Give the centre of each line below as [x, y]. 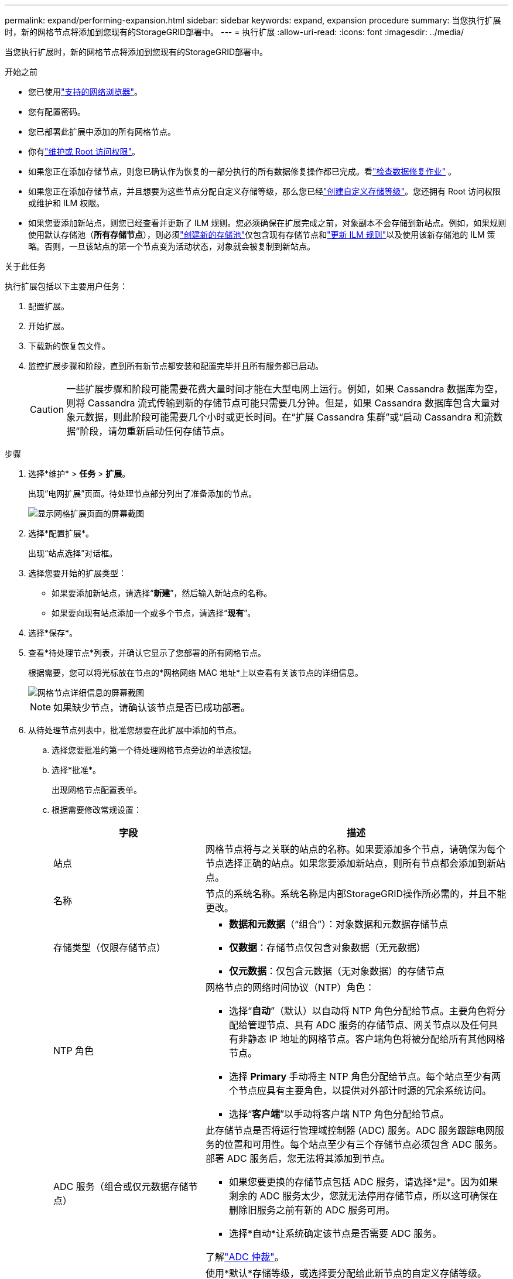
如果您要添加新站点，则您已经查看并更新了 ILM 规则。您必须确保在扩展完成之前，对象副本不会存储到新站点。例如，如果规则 [267, 223]
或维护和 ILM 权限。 [66, 203]
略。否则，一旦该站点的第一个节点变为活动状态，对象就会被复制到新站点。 [172, 246]
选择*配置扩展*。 [61, 533]
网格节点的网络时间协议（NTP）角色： [290, 987]
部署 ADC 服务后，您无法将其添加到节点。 [298, 1158]
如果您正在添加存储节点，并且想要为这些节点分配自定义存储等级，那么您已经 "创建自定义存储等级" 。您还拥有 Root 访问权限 [265, 191]
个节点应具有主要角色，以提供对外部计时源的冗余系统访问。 [360, 1090]
